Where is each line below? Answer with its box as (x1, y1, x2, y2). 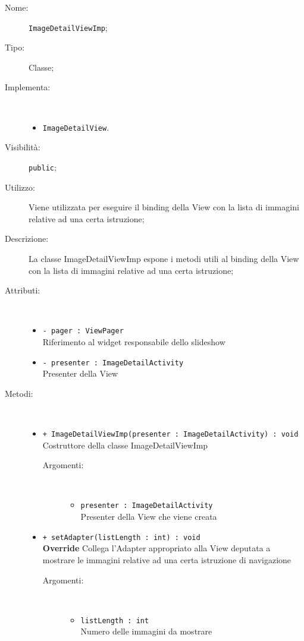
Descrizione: (5, 232, 49, 245)
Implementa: (5, 81, 51, 93)
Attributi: (5, 284, 40, 296)
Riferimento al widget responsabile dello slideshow (42, 335, 225, 348)
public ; (29, 160, 57, 173)
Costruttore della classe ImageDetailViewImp (42, 438, 208, 451)
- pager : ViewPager (42, 327, 124, 336)
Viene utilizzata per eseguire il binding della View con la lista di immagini (29, 201, 299, 213)
